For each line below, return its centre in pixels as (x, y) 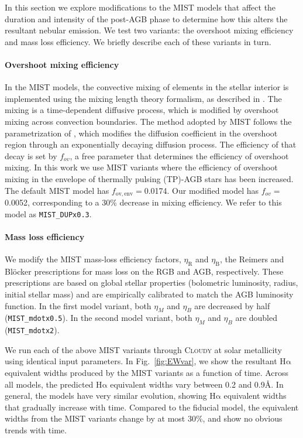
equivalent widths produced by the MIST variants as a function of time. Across (147, 373)
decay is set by (31, 155)
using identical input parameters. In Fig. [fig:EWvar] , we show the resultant (141, 361)
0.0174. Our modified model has (202, 190)
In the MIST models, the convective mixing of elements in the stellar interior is (147, 87)
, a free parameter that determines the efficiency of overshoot (179, 155)
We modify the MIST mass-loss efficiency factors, (93, 259)
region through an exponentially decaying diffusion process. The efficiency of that (151, 144)
